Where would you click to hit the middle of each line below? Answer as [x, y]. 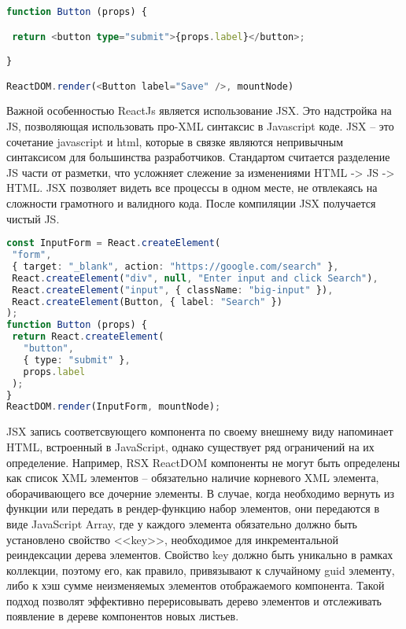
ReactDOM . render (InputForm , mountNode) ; [114, 407]
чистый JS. [33, 218]
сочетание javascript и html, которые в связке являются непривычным [175, 141]
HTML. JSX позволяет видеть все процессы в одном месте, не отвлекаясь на [192, 188]
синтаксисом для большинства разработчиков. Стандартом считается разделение [198, 157]
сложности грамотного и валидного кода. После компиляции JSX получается [191, 203]
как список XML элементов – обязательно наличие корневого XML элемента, [193, 478]
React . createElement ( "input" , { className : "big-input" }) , [173, 290]
